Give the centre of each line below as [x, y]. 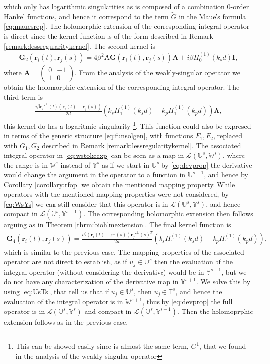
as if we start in [126, 165]
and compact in [108, 311]
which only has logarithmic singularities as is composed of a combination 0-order [127, 6]
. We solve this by [223, 282]
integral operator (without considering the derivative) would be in [104, 272]
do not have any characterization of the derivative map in [91, 282]
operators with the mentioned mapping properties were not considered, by [116, 194]
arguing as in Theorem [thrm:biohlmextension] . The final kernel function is [118, 224]
